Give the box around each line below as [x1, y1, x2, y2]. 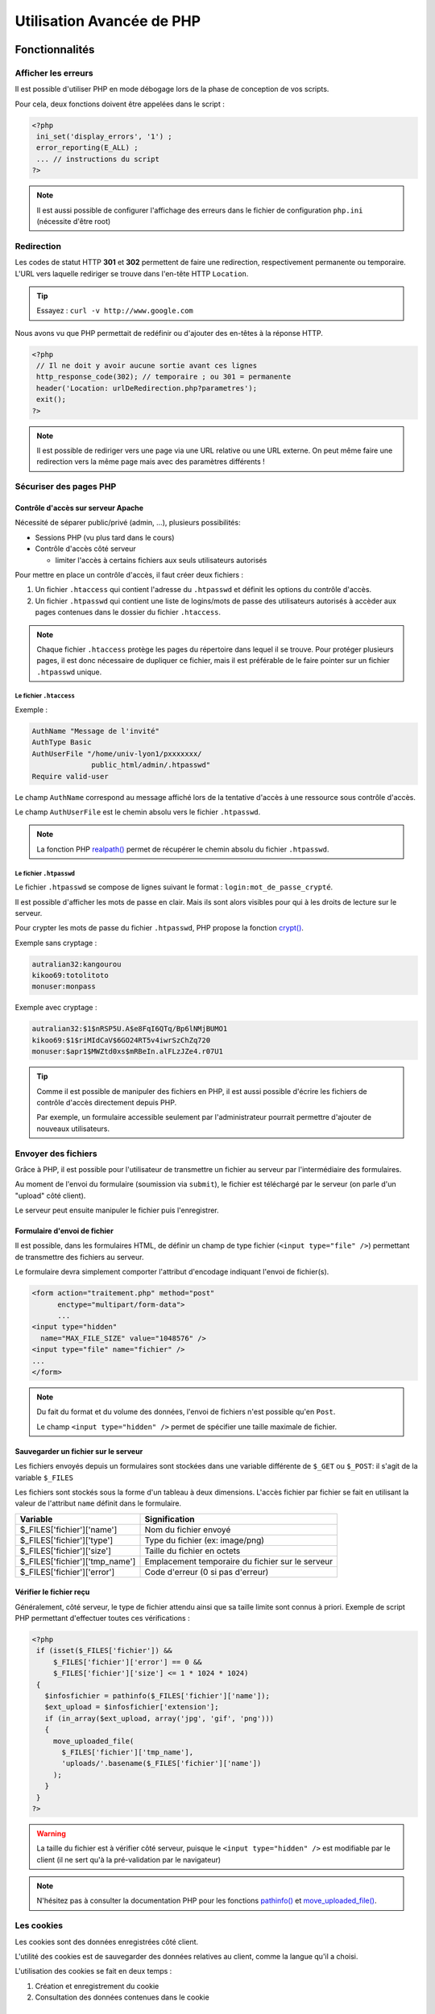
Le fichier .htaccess [14, 692, 76, 700]
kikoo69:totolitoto [31, 971, 109, 980]
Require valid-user [31, 772, 109, 781]
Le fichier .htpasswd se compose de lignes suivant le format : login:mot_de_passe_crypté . [14, 882, 333, 892]
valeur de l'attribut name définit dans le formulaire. [14, 1498, 181, 1508]
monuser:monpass [31, 982, 97, 991]
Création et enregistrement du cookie [35, 1981, 159, 1991]
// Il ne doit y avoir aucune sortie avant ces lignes [36, 361, 258, 371]
